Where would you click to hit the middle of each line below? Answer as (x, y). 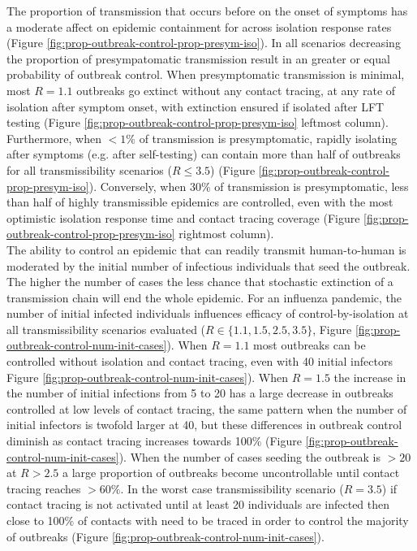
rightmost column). (226, 234)
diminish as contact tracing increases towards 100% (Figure (154, 441)
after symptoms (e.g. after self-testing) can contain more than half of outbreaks (204, 154)
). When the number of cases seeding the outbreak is (250, 456)
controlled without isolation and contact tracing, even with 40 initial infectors (200, 361)
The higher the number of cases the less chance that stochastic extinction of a (200, 282)
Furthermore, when (54, 138)
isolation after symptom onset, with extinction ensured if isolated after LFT (196, 106)
